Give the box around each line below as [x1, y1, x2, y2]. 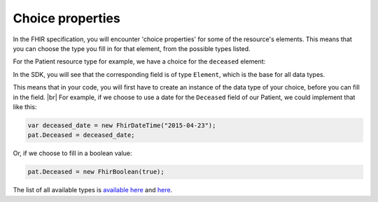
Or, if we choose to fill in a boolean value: [13, 149, 132, 157]
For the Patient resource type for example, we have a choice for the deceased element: [13, 57, 266, 66]
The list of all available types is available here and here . [13, 186, 173, 194]
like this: [13, 102, 37, 111]
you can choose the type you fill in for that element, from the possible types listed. [13, 44, 251, 52]
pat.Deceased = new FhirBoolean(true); [27, 168, 164, 176]
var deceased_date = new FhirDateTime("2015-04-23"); [27, 121, 216, 129]
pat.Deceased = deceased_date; [27, 131, 136, 139]
